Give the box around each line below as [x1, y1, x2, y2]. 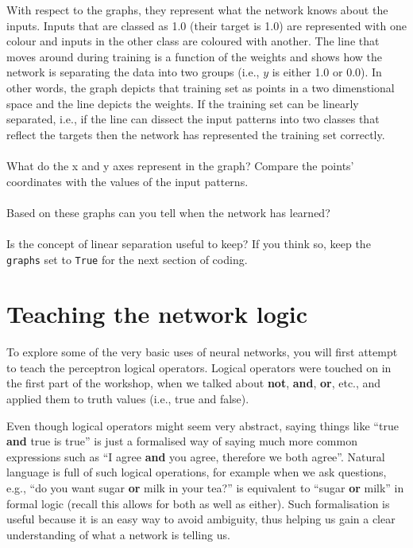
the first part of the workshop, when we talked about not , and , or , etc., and [6, 375, 381, 391]
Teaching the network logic [6, 297, 308, 330]
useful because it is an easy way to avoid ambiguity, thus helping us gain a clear [6, 511, 396, 527]
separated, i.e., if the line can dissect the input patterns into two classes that [6, 111, 380, 127]
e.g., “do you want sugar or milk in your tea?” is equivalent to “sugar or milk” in [6, 480, 404, 496]
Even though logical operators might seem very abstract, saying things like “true [6, 417, 399, 433]
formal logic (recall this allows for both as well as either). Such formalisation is [6, 495, 390, 511]
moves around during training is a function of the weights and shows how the [6, 48, 383, 64]
